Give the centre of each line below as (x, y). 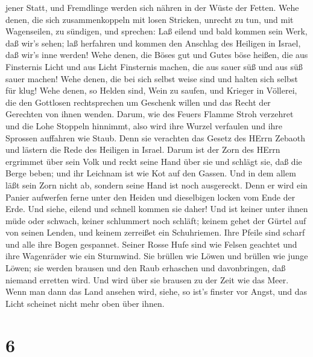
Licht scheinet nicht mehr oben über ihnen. (85, 303)
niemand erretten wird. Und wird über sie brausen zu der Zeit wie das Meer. (147, 279)
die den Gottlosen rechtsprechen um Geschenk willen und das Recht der (138, 102)
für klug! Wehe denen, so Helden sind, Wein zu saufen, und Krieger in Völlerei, (151, 90)
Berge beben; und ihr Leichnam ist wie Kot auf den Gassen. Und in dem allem (151, 173)
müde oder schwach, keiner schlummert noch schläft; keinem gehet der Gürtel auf (156, 220)
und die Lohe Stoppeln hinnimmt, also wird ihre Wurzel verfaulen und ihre (144, 125)
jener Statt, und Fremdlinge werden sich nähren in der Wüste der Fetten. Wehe (152, 7)
